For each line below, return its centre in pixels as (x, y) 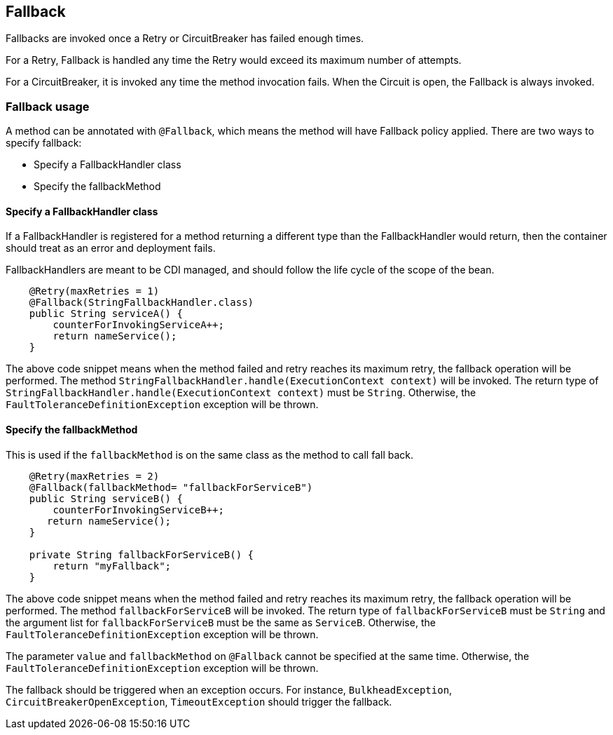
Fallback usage (48, 106)
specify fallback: (44, 143)
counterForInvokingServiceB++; (138, 510)
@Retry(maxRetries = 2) (94, 476)
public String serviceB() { (106, 498)
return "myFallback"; (112, 566)
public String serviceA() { (106, 314)
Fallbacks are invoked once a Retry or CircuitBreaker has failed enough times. (185, 39)
